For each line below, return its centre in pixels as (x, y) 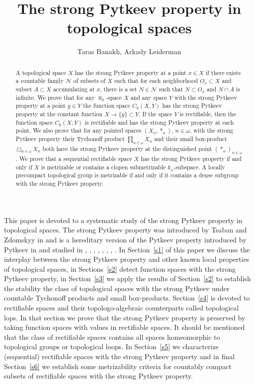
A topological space (41, 72)
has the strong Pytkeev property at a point (130, 72)
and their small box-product (191, 139)
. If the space (155, 114)
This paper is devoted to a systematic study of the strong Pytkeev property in (123, 220)
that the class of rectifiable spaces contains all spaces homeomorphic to (112, 337)
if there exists (223, 72)
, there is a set (119, 89)
